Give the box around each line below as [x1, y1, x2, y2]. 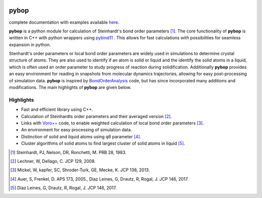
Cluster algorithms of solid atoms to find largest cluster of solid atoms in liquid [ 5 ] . [21, 140, 185, 146]
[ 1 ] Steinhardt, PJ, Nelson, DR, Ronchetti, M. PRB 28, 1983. [10, 149, 127, 155]
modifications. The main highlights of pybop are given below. [9, 85, 131, 91]
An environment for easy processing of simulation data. [21, 127, 132, 133]
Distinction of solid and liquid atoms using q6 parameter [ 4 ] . [21, 134, 142, 139]
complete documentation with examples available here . [9, 19, 119, 25]
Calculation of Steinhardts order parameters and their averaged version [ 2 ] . [21, 113, 172, 119]
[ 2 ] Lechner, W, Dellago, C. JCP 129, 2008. [10, 158, 96, 164]
